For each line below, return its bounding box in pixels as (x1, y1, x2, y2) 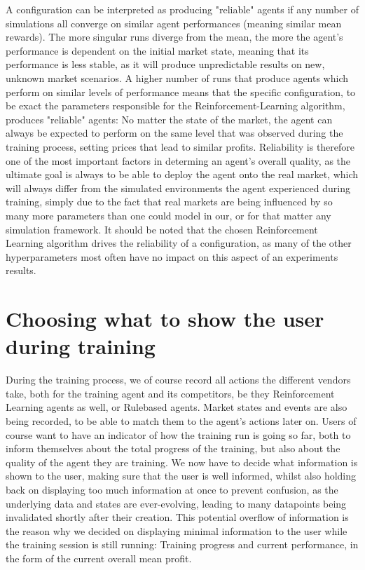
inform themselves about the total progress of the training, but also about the (6, 441, 340, 456)
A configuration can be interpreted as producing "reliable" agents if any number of (6, 2, 359, 16)
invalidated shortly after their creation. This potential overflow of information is (6, 510, 349, 524)
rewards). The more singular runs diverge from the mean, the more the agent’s (6, 29, 343, 44)
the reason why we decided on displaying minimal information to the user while (6, 523, 347, 538)
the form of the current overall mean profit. (6, 550, 192, 565)
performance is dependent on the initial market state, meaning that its (6, 43, 309, 57)
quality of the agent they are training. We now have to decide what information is (6, 454, 358, 469)
